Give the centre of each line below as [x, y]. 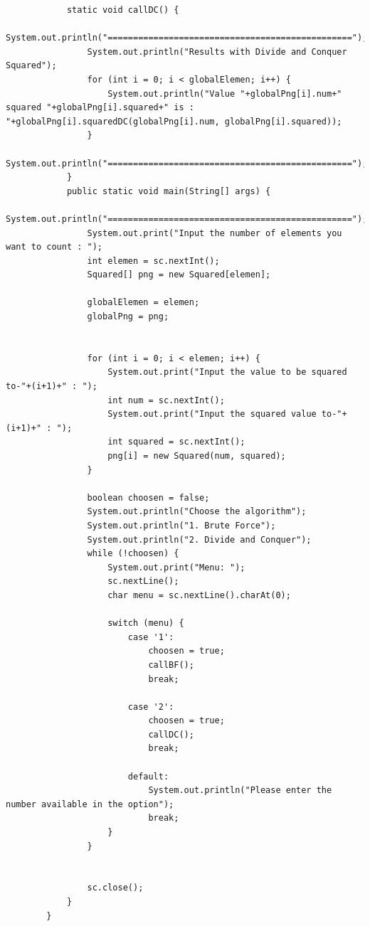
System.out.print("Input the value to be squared [227, 372]
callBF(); [171, 665]
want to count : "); [54, 247]
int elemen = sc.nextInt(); [153, 261]
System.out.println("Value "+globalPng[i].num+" [225, 94]
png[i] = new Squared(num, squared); [197, 456]
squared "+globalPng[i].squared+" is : [100, 108]
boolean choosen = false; [148, 497]
